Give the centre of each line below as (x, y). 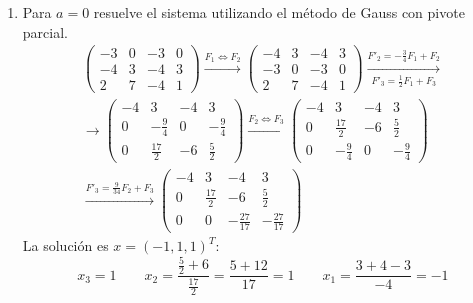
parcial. (45, 31)
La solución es (65, 245)
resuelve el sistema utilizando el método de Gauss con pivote (279, 12)
